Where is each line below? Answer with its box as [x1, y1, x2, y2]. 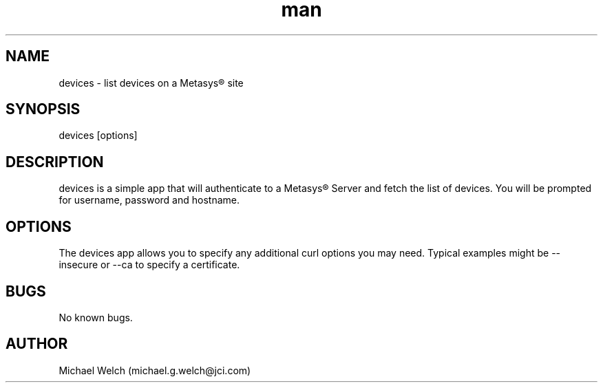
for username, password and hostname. [59, 194, 240, 206]
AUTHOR [6, 335, 68, 353]
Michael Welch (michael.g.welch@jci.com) [59, 364, 251, 376]
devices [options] [59, 129, 138, 142]
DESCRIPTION [6, 153, 104, 171]
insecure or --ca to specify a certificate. [59, 259, 240, 271]
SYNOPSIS [6, 100, 81, 118]
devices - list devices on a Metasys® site [59, 76, 244, 89]
